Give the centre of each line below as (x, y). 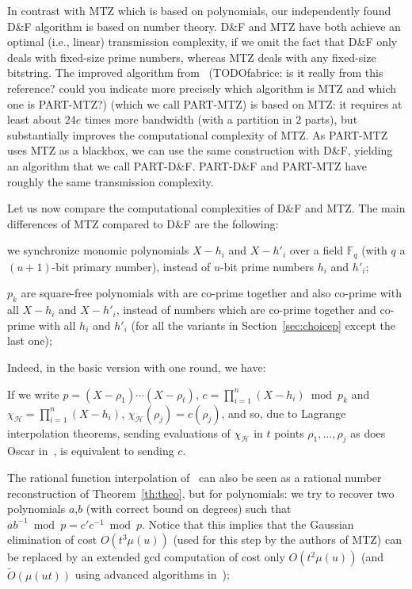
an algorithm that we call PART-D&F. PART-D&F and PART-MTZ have (187, 165)
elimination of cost (52, 539)
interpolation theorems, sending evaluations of (119, 432)
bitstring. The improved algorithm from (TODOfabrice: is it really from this (195, 73)
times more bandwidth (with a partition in (189, 119)
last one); (30, 340)
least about (34, 119)
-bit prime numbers (267, 266)
